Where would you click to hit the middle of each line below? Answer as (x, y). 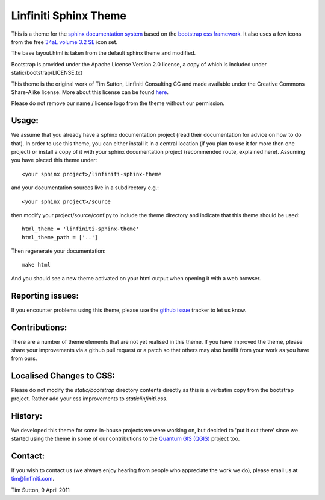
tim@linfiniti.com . (32, 479)
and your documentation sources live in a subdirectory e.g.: (85, 188)
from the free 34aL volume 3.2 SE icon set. (64, 42)
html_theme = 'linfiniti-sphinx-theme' (81, 229)
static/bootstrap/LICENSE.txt (47, 73)
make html (36, 265)
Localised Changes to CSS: (63, 376)
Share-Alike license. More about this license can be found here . (90, 92)
